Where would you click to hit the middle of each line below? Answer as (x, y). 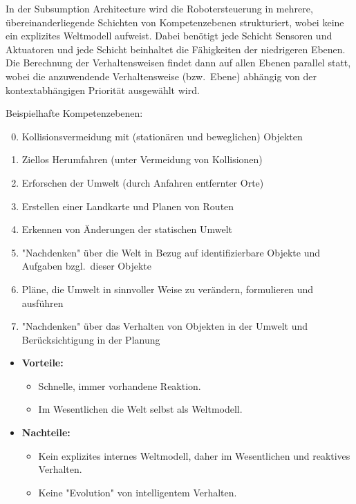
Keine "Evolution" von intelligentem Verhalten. (138, 492)
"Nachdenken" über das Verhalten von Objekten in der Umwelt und (165, 326)
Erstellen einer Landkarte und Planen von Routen (128, 206)
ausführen (43, 302)
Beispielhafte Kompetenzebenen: (74, 113)
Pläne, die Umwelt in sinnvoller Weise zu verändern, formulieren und (168, 289)
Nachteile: (46, 432)
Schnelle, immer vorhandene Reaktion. (120, 385)
